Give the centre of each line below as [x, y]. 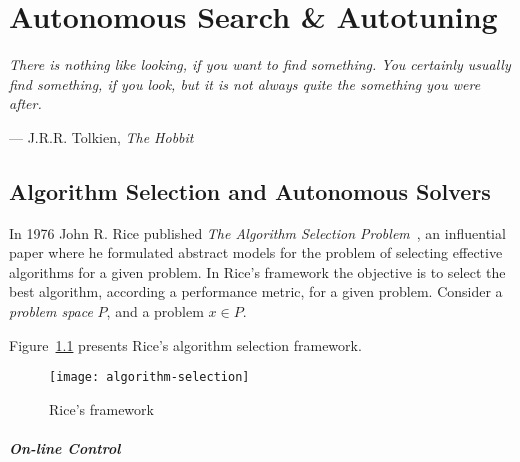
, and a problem [155, 311]
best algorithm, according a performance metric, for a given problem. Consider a [256, 291]
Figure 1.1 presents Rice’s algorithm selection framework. [185, 344]
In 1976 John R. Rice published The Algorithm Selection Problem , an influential [257, 232]
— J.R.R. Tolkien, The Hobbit [101, 136]
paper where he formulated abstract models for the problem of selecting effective [256, 252]
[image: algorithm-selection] [149, 377]
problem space [51, 311]
